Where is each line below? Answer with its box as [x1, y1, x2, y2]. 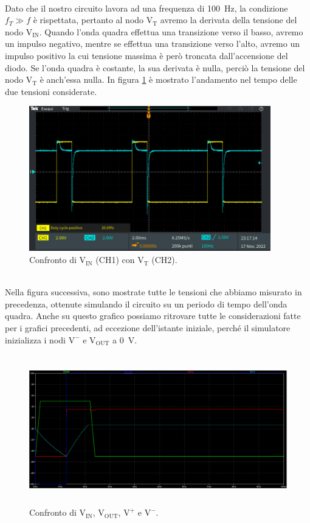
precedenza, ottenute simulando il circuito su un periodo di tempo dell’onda [5, 297, 288, 310]
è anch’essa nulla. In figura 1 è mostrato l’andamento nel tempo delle [40, 73, 297, 86]
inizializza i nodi [5, 333, 66, 346]
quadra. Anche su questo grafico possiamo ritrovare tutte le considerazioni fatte [5, 309, 301, 322]
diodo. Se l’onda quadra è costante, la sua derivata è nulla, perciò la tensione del [5, 61, 305, 74]
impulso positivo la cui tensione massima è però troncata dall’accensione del [5, 49, 288, 61]
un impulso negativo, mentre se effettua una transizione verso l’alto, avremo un [5, 37, 300, 50]
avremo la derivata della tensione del [160, 13, 297, 26]
